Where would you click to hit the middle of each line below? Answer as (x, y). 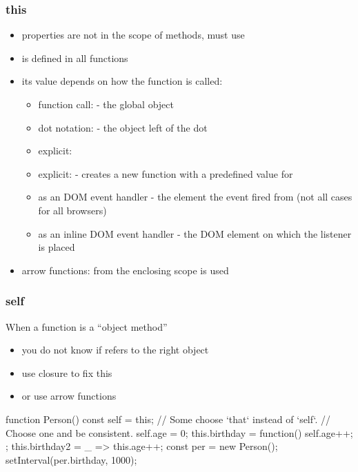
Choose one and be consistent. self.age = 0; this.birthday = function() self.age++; (179, 432)
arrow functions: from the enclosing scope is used (125, 270)
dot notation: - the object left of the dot (123, 127)
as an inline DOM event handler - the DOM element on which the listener (195, 233)
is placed (57, 247)
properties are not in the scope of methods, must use (133, 35)
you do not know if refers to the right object (115, 350)
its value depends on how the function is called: (122, 81)
